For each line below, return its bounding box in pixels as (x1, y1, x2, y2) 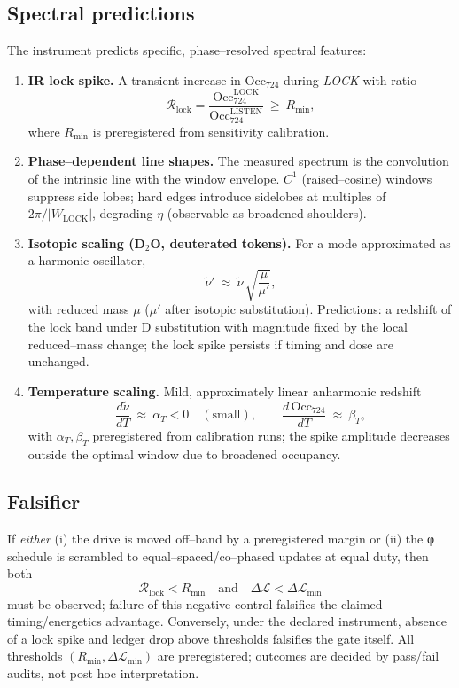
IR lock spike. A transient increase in (27, 70, 241, 89)
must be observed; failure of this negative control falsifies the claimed (7, 594, 383, 613)
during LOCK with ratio (284, 70, 417, 89)
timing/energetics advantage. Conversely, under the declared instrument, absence (7, 612, 447, 630)
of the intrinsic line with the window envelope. (27, 168, 280, 187)
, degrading (92, 204, 153, 223)
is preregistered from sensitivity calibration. (92, 121, 330, 140)
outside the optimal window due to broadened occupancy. (27, 444, 341, 463)
